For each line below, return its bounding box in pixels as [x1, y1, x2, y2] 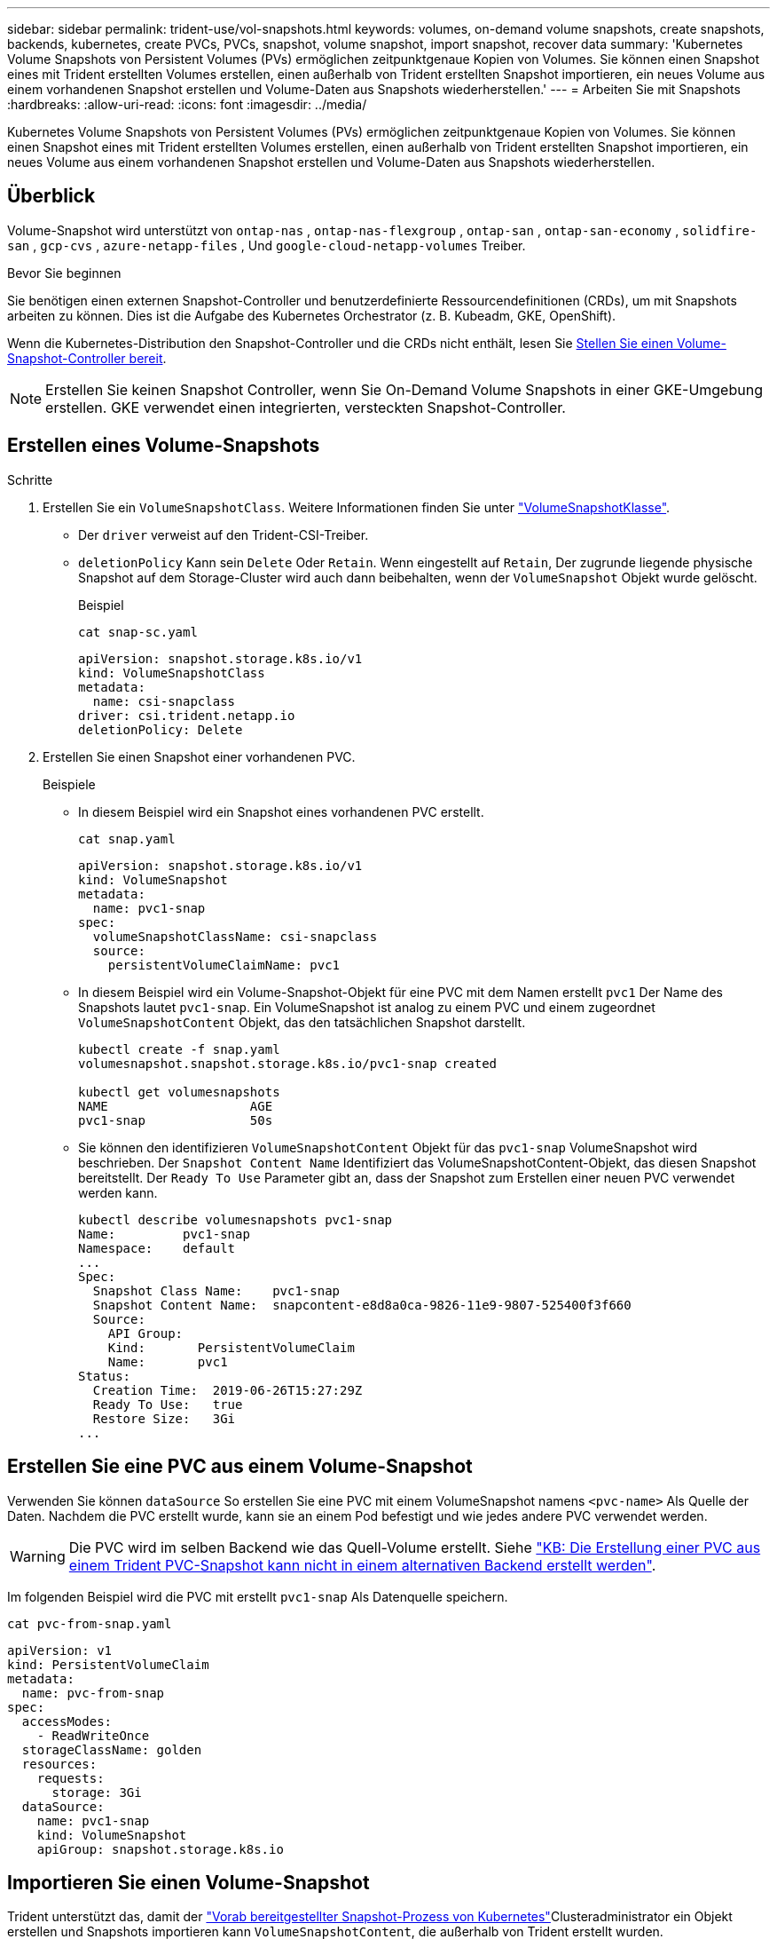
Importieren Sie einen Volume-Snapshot [7, 1871, 370, 1894]
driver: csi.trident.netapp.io [78, 708, 295, 723]
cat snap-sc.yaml [78, 624, 198, 639]
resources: [21, 1756, 98, 1771]
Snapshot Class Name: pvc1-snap [92, 1283, 341, 1298]
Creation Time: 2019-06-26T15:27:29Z [92, 1382, 363, 1397]
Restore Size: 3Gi [92, 1411, 236, 1426]
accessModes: [21, 1713, 113, 1729]
